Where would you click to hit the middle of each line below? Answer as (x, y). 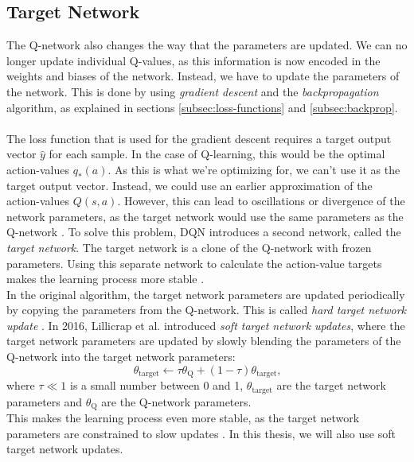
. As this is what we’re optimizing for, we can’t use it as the (254, 169)
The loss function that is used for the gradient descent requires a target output (199, 138)
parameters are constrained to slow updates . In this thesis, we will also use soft (201, 433)
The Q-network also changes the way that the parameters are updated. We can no (207, 45)
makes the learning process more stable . (105, 279)
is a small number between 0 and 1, (157, 385)
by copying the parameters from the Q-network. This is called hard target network (206, 310)
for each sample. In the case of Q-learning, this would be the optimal (217, 154)
